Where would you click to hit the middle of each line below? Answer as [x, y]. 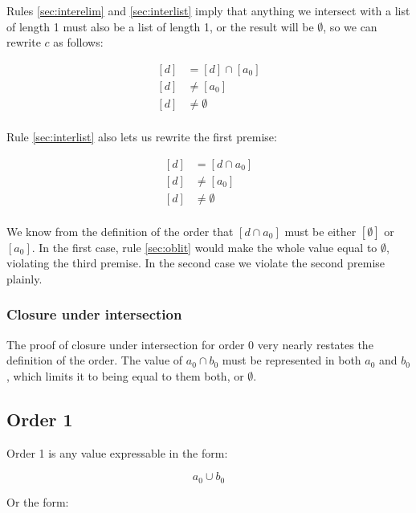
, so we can [350, 26]
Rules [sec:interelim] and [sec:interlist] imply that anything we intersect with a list [208, 10]
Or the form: [38, 501]
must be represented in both [292, 360]
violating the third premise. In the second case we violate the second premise [196, 263]
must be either [320, 231]
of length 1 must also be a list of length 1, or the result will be [160, 26]
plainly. [24, 278]
